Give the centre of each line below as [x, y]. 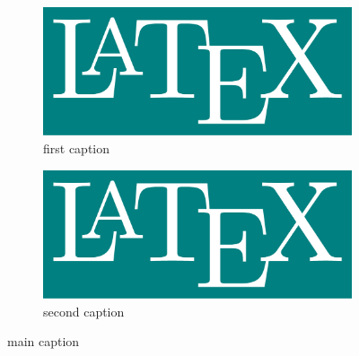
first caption [77, 148]
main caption [44, 341]
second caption [84, 311]
